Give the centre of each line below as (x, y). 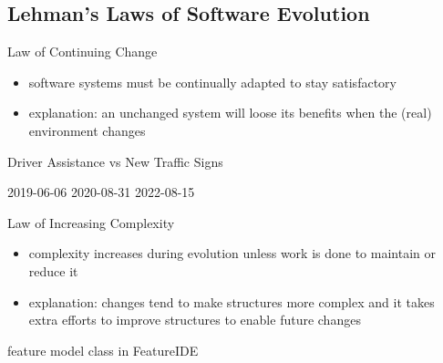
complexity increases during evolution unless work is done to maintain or (232, 253)
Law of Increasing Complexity (91, 222)
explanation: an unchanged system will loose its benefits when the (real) (230, 113)
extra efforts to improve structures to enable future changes (195, 320)
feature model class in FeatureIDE (103, 350)
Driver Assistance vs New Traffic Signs (115, 161)
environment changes (87, 130)
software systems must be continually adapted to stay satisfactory (212, 82)
